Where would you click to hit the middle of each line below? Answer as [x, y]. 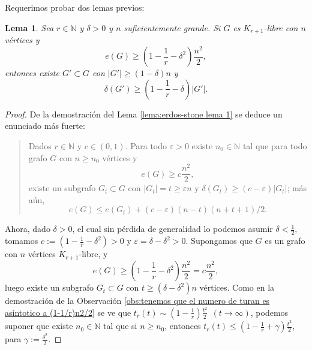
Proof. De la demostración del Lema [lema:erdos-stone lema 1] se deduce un [144, 114]
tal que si [120, 326]
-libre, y [93, 254]
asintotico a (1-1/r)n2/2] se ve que [68, 312]
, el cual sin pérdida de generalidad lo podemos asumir [172, 229]
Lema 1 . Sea [29, 27]
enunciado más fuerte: [45, 126]
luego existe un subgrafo [49, 287]
